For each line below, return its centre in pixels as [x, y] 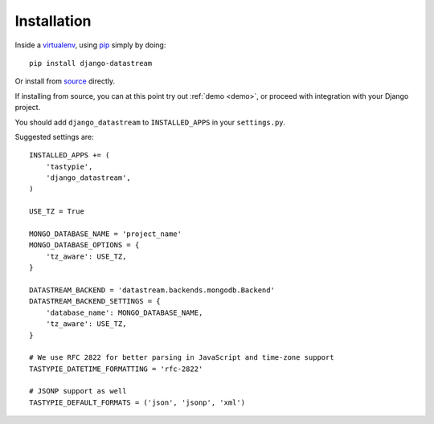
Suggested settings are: [54, 137]
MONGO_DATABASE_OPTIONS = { [84, 245]
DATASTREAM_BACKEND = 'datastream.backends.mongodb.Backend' [152, 290]
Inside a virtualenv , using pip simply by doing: [90, 45]
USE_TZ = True [57, 212]
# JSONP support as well [78, 391]
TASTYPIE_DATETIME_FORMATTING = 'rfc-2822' [116, 369]
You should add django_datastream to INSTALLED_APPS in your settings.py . [150, 122]
